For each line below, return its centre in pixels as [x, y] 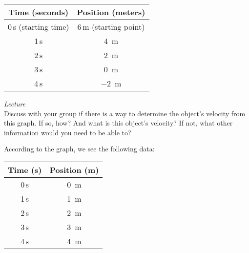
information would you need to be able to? [68, 132]
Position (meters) [111, 12]
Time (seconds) [39, 12]
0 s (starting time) [39, 27]
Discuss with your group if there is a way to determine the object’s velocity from [125, 113]
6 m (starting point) [111, 27]
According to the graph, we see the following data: [79, 149]
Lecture [15, 104]
